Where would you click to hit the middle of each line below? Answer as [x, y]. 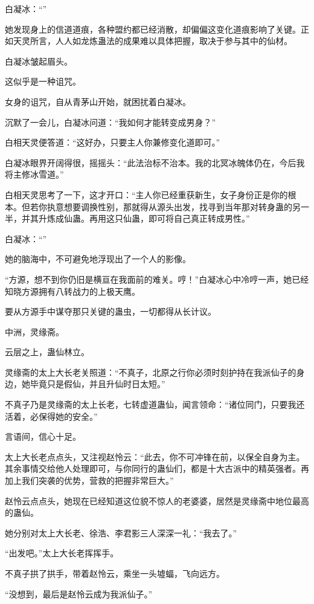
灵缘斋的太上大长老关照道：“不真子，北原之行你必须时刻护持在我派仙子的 [151, 372]
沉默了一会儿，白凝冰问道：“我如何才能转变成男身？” [111, 122]
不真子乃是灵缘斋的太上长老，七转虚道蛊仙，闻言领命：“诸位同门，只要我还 [155, 404]
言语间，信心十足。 [43, 436]
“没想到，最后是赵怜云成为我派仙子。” [79, 593]
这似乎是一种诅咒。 [43, 81]
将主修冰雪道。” [34, 174]
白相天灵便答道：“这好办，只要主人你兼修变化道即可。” [113, 142]
